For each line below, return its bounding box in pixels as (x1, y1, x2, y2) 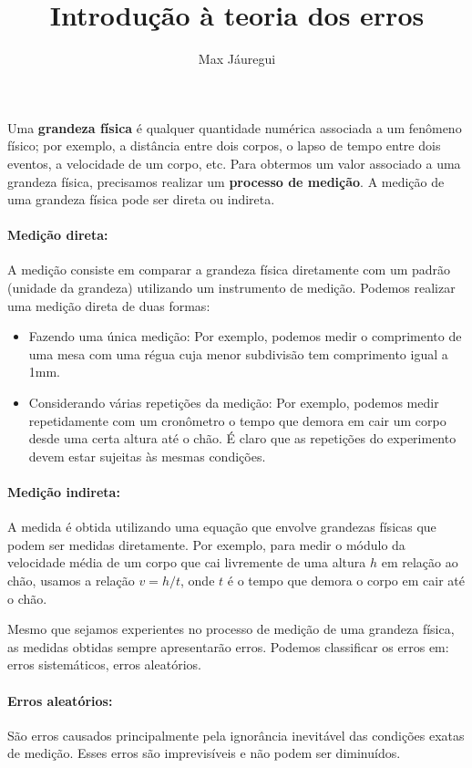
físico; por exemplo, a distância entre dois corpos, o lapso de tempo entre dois (7, 136, 441, 155)
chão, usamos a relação (7, 571, 135, 589)
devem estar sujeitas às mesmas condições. (28, 446, 266, 465)
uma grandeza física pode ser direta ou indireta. (7, 190, 275, 209)
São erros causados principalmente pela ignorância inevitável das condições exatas (7, 725, 465, 744)
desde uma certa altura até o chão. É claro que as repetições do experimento (28, 429, 457, 448)
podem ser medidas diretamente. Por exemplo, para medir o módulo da (7, 534, 405, 554)
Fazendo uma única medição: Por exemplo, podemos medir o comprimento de (28, 327, 462, 346)
